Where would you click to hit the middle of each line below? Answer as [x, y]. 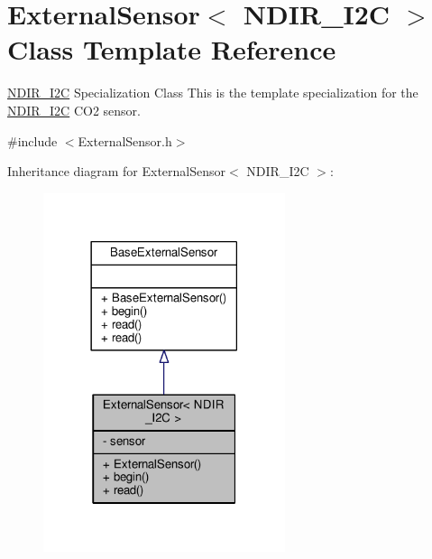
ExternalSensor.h [125, 140]
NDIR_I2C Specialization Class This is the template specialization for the [213, 93]
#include [32, 140]
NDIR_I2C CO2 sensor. [74, 110]
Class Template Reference [172, 49]
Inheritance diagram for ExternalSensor [117, 171]
